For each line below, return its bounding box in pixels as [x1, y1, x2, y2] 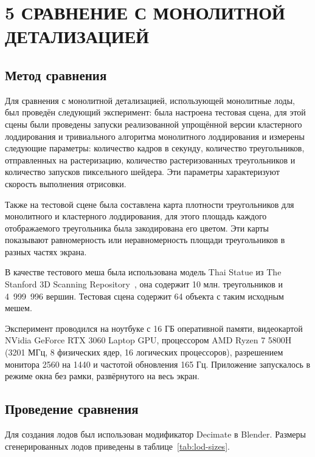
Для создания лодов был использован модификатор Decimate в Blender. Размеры [5, 428, 306, 441]
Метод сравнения [5, 65, 107, 84]
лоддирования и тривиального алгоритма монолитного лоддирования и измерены [5, 129, 305, 142]
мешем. [5, 301, 32, 314]
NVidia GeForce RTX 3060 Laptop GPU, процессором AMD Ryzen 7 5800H [5, 334, 292, 346]
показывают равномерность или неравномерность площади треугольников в [5, 233, 285, 246]
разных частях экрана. [5, 245, 87, 258]
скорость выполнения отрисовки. [5, 177, 126, 190]
